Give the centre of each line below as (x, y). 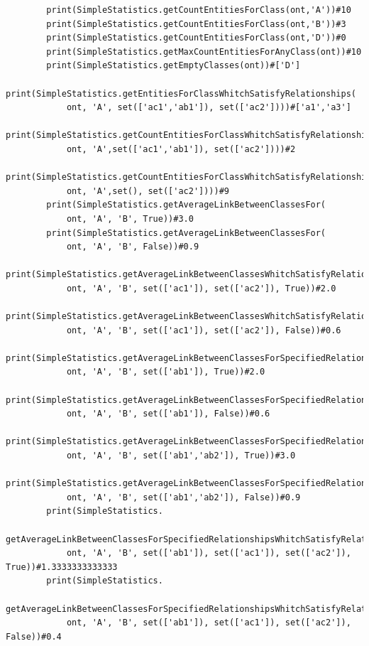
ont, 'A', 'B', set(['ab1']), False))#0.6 (168, 414)
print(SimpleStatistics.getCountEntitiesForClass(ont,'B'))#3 (196, 24)
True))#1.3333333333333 (62, 567)
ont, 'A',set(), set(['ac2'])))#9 (148, 191)
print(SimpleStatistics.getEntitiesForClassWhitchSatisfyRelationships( (181, 93)
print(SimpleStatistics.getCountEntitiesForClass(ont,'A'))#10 (199, 10)
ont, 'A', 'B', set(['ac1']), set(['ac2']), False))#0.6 (204, 330)
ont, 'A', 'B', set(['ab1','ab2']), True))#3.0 (181, 456)
